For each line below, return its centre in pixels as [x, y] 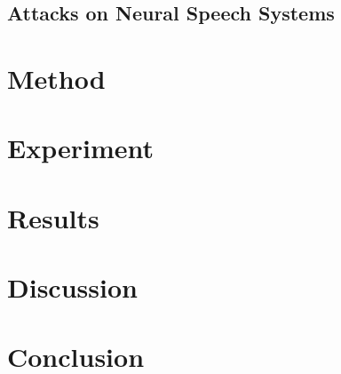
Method [56, 78]
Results [53, 217]
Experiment [81, 148]
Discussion [72, 287]
